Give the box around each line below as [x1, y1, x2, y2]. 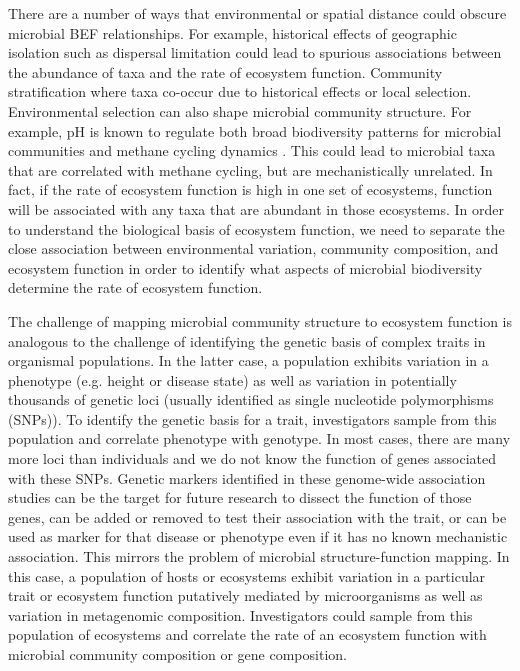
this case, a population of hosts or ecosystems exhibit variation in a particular [8, 565, 486, 586]
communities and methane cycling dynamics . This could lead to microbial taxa [8, 140, 496, 161]
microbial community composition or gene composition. [8, 644, 347, 664]
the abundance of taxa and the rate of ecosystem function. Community [8, 61, 443, 82]
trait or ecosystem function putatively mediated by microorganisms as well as [8, 585, 483, 606]
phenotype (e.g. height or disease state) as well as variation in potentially [8, 369, 457, 390]
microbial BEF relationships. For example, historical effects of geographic [8, 22, 457, 43]
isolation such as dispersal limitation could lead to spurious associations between [8, 42, 502, 63]
